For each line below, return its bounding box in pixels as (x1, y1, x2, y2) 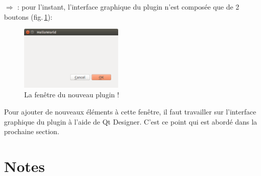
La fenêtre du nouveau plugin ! (24, 89, 119, 100)
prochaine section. (4, 126, 59, 137)
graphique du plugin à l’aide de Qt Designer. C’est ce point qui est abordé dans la (4, 116, 257, 127)
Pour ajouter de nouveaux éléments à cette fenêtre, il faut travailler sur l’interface (4, 106, 256, 116)
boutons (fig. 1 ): (4, 11, 53, 22)
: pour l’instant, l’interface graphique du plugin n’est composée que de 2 (17, 2, 239, 12)
